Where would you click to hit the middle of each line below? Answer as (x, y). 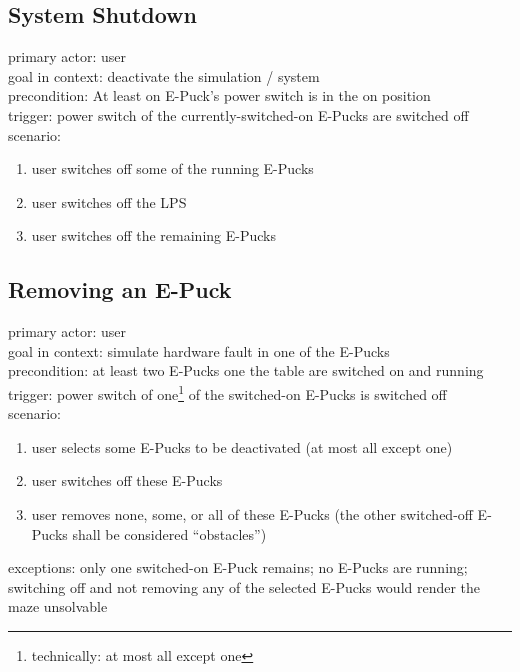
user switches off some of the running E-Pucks (172, 168)
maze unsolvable (58, 606)
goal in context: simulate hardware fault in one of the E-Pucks (199, 350)
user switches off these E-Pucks (127, 480)
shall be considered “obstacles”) (169, 533)
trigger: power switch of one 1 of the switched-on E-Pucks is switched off (227, 392)
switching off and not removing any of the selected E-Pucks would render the (244, 586)
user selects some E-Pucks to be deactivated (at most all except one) (242, 446)
